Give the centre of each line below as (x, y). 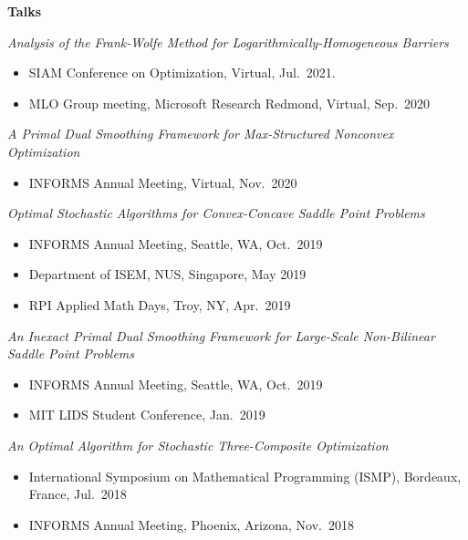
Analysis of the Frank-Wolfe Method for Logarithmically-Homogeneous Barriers (228, 42)
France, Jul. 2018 (78, 494)
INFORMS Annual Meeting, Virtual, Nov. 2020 (163, 182)
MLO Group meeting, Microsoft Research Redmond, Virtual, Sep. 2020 (229, 103)
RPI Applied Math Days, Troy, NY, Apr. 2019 (160, 304)
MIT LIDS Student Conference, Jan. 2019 (147, 415)
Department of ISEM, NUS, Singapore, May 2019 (167, 274)
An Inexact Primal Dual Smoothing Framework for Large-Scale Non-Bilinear (221, 335)
